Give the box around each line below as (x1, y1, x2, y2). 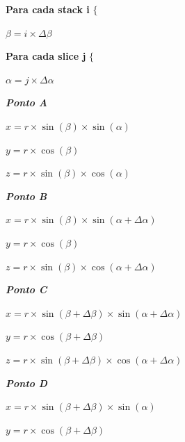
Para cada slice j (6, 49, 86, 63)
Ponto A (6, 95, 47, 110)
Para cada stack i (6, 2, 90, 16)
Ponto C (6, 282, 47, 297)
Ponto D (6, 375, 48, 390)
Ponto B (6, 188, 47, 203)
